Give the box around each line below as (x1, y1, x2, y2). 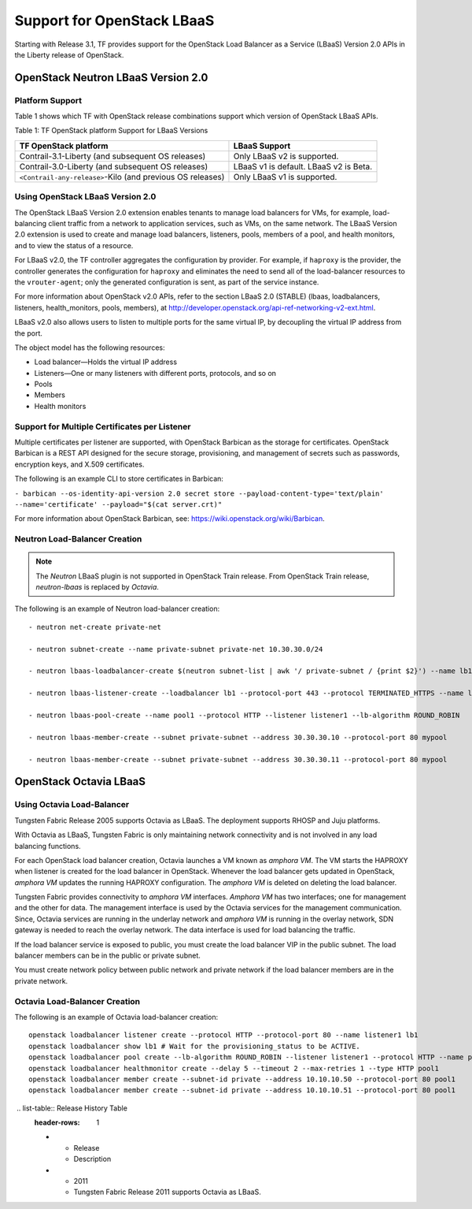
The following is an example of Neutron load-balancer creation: (14, 604, 220, 614)
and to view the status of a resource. (14, 240, 134, 250)
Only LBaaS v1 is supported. (233, 171, 337, 182)
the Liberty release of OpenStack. (14, 50, 124, 59)
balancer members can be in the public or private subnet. (14, 950, 201, 961)
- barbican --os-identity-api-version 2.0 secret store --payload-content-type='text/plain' (14, 489, 385, 498)
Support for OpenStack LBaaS (14, 12, 215, 29)
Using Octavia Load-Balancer (14, 799, 130, 810)
